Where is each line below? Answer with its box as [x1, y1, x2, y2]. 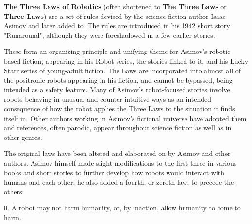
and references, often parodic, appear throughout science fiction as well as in [4, 122, 232, 133]
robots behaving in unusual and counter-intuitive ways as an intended [4, 94, 212, 104]
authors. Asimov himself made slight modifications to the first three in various [4, 157, 237, 168]
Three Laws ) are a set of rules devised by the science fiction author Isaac [4, 11, 226, 21]
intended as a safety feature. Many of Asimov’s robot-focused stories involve [4, 84, 230, 94]
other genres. [4, 132, 42, 142]
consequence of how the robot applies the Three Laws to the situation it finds [4, 103, 235, 113]
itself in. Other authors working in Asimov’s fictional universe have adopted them [4, 113, 247, 123]
